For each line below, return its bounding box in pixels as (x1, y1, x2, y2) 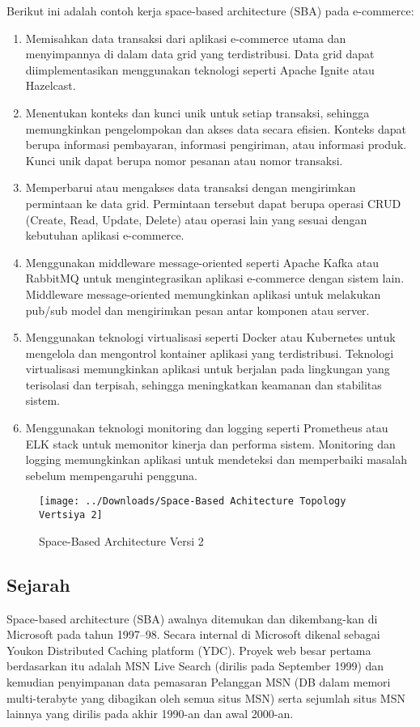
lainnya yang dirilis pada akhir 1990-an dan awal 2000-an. (6, 705, 294, 722)
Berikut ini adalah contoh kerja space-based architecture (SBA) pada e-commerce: (6, 2, 414, 19)
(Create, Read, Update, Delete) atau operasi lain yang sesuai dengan (25, 210, 367, 227)
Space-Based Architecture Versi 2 (39, 532, 204, 549)
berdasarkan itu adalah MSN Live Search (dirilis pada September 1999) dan (6, 657, 384, 674)
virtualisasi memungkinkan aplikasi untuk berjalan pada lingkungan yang (25, 360, 390, 377)
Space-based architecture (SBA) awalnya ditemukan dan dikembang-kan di (6, 610, 378, 627)
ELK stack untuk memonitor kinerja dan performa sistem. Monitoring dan (25, 435, 396, 452)
